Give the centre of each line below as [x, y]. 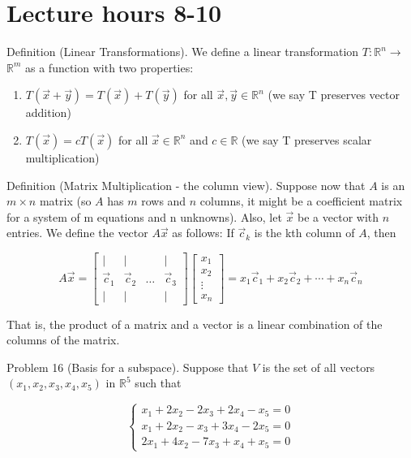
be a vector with [338, 216]
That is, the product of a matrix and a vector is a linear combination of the [195, 324]
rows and [164, 201]
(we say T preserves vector [334, 95]
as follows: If [203, 233]
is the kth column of [304, 233]
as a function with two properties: [109, 67]
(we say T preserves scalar [307, 139]
